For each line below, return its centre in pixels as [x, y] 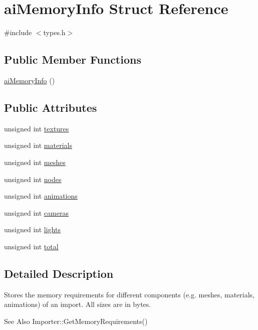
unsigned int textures [37, 128]
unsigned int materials [38, 145]
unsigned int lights [32, 229]
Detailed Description [59, 273]
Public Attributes [51, 107]
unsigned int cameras [36, 212]
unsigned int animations [41, 196]
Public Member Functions [73, 59]
